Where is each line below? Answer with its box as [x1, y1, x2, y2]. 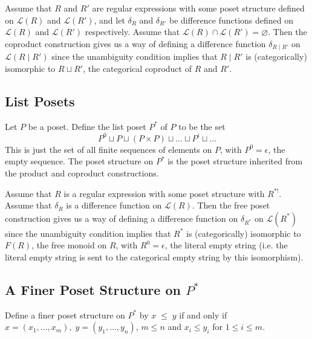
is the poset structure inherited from [167, 155, 303, 167]
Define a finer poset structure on [5, 308, 125, 321]
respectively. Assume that [85, 25, 180, 38]
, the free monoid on [31, 239, 107, 251]
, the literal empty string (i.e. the [164, 239, 288, 251]
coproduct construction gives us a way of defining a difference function [5, 37, 266, 50]
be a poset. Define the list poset [28, 120, 146, 132]
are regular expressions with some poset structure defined [92, 2, 305, 14]
